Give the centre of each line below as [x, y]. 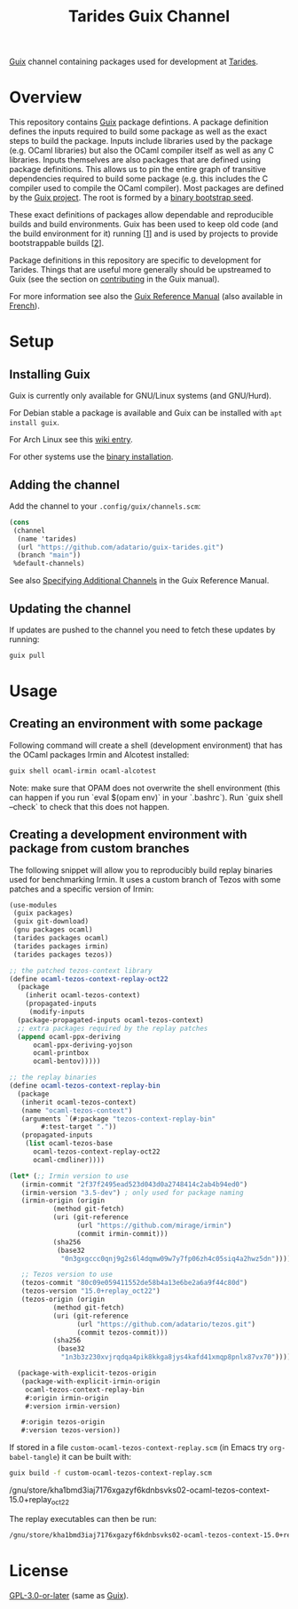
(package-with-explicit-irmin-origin [91, 1381]
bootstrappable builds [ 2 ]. [57, 243]
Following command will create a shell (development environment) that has [146, 745]
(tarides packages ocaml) [61, 939]
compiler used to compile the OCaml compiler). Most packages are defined [146, 188]
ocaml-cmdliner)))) [68, 1160]
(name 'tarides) [47, 539]
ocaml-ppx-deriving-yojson [82, 1045]
